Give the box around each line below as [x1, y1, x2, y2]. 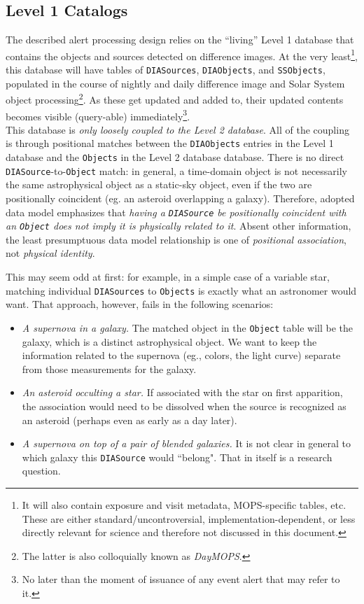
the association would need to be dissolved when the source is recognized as [22, 398, 346, 413]
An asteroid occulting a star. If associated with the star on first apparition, [22, 385, 343, 400]
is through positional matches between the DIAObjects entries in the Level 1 [6, 136, 334, 150]
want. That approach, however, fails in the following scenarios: [6, 297, 274, 311]
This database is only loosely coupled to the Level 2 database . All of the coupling [6, 122, 349, 136]
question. [22, 463, 61, 478]
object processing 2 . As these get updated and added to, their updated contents [6, 90, 344, 106]
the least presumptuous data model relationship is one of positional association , [6, 232, 346, 246]
